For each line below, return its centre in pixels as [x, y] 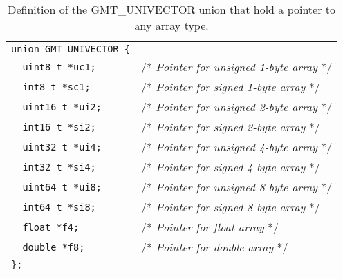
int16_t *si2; [59, 127]
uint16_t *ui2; [62, 107]
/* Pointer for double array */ [214, 247]
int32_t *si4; [59, 167]
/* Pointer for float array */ [210, 227]
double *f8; [54, 247]
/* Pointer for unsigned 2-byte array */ [237, 107]
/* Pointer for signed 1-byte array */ [230, 87]
